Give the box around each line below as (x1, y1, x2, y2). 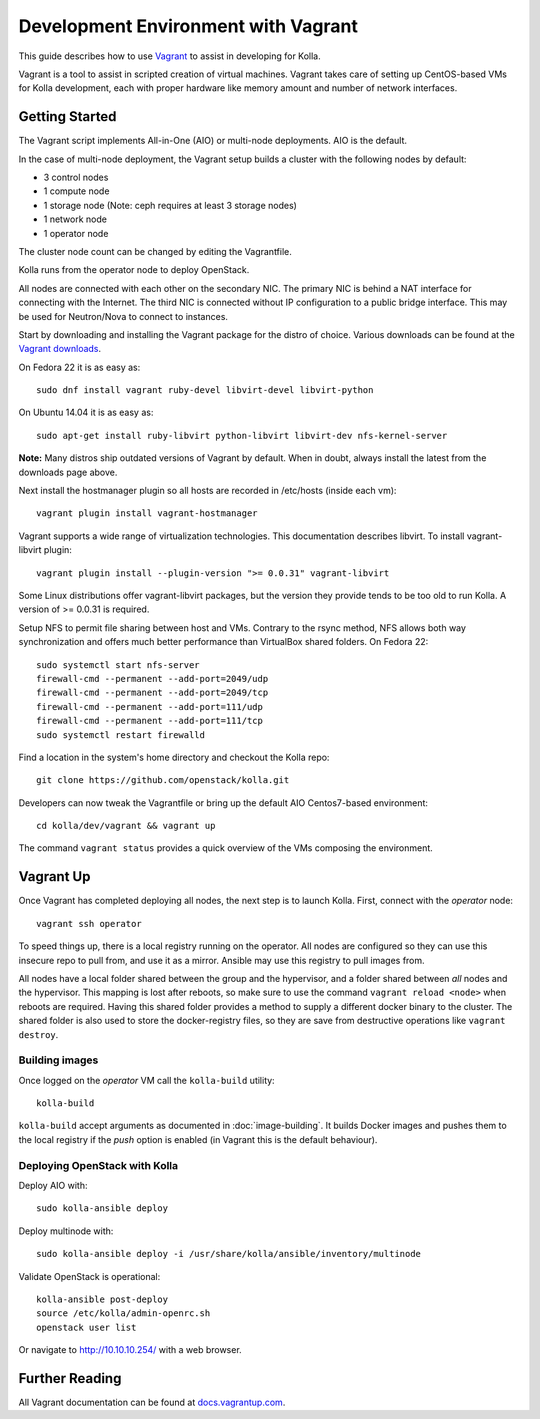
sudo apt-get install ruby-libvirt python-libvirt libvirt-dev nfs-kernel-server (36, 430, 448, 441)
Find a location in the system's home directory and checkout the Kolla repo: (18, 751, 330, 763)
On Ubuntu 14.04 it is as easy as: (18, 406, 154, 419)
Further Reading (18, 1370, 122, 1387)
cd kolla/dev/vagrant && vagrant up (36, 820, 216, 832)
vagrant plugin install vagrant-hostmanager (36, 508, 259, 519)
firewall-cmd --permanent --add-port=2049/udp (36, 673, 269, 684)
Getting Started (18, 108, 117, 125)
